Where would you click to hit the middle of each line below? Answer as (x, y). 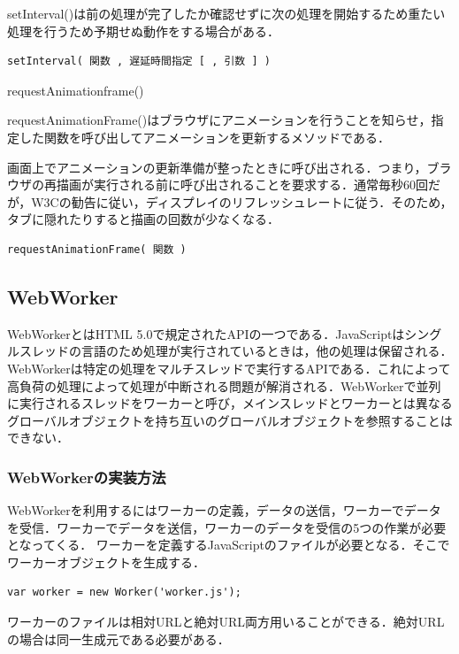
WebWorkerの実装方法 (87, 477)
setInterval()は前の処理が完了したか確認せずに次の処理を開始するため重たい (226, 13)
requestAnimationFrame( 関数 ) (97, 249)
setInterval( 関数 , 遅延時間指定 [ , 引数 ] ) (139, 62)
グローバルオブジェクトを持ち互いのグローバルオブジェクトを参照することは (230, 420)
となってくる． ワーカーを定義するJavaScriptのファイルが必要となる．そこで (229, 545)
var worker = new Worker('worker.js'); (124, 592)
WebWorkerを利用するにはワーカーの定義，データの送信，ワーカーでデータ (224, 510)
